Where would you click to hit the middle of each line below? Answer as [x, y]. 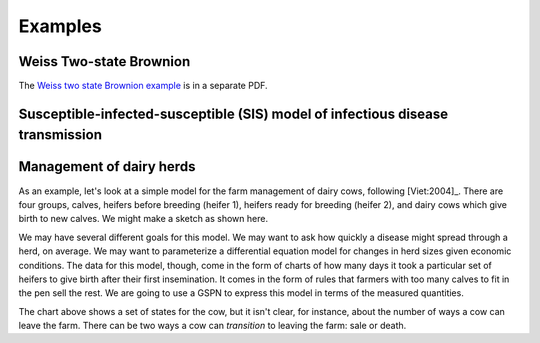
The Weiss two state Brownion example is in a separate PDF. [143, 86]
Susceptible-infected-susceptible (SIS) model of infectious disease [233, 113]
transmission [60, 135]
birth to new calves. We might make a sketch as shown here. [143, 219]
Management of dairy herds [107, 166]
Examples [60, 26]
